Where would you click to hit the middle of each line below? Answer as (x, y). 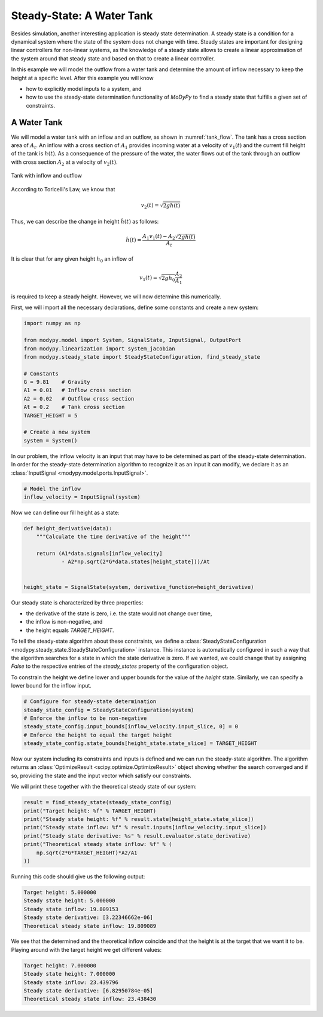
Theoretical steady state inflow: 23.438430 (90, 999)
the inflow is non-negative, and (64, 622)
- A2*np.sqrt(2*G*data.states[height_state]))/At (135, 562)
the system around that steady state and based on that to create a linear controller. (113, 58)
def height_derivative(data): (68, 528)
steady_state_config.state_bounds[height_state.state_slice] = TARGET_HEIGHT (140, 743)
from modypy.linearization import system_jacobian (100, 349)
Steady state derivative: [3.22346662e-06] (89, 917)
